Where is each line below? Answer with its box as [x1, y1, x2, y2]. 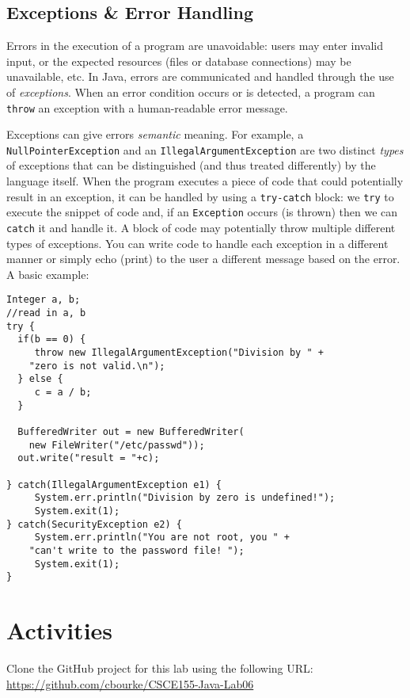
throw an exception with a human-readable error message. [6, 99, 288, 116]
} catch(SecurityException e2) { [6, 518, 182, 530]
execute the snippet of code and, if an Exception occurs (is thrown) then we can [6, 204, 398, 220]
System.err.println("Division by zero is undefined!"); [34, 492, 336, 504]
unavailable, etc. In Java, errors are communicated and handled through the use [6, 68, 394, 85]
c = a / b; [34, 387, 92, 399]
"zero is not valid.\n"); [28, 360, 165, 372]
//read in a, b [6, 307, 86, 319]
